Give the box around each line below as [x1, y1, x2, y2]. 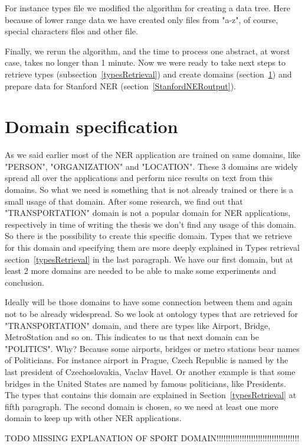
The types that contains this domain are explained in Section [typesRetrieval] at [5, 389, 297, 401]
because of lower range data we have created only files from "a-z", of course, [5, 13, 278, 25]
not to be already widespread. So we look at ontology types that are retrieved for [5, 308, 298, 319]
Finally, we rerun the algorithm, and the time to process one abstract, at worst [5, 44, 290, 57]
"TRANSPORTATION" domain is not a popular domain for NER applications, [5, 206, 291, 219]
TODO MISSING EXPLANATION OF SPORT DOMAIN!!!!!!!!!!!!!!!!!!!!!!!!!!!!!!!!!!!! [5, 431, 300, 444]
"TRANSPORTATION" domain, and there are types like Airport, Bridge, [5, 319, 271, 331]
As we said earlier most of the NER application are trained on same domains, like [5, 148, 301, 161]
